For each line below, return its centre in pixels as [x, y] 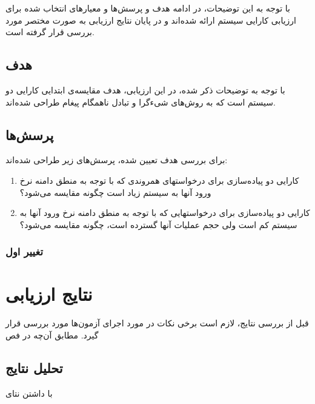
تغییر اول [24, 251]
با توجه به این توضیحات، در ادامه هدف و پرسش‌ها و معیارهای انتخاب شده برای [148, 8]
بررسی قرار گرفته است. [50, 32]
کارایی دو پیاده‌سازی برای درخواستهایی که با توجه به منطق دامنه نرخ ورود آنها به [165, 213]
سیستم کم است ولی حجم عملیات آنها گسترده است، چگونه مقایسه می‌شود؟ [158, 224]
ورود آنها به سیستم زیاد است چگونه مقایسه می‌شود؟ [115, 192]
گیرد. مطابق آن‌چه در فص [52, 335]
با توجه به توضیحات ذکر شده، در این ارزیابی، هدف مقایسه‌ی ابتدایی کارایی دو [145, 89]
